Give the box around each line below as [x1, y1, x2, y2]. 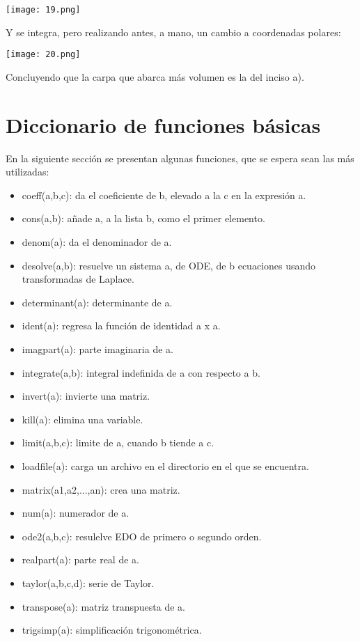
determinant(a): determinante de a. [22, 295, 173, 309]
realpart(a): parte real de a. [22, 552, 139, 567]
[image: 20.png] [6, 49, 81, 60]
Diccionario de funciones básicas [6, 110, 321, 139]
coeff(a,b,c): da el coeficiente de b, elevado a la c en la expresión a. [22, 187, 306, 202]
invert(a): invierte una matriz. [22, 389, 150, 403]
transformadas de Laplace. [22, 272, 134, 286]
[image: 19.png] [6, 5, 81, 15]
